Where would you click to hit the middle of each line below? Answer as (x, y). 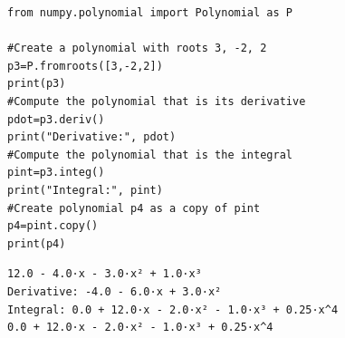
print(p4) (37, 243)
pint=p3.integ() (56, 173)
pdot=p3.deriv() (56, 119)
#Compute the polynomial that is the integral (150, 155)
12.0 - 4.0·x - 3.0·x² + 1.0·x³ (105, 274)
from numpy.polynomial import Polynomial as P (150, 13)
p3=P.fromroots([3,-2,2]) (85, 66)
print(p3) (37, 84)
